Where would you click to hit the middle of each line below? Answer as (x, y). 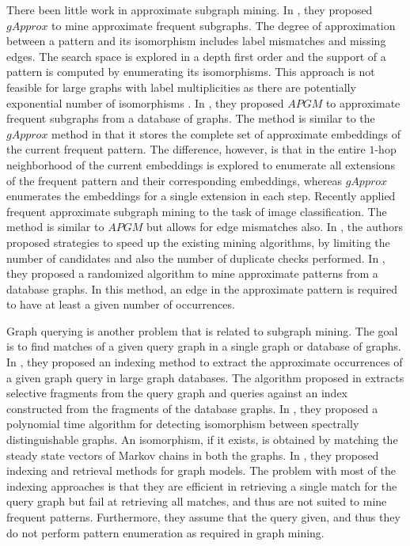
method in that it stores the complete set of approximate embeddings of (226, 133)
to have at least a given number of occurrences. (121, 304)
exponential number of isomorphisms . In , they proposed (145, 102)
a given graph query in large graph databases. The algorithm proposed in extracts (205, 377)
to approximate (363, 102)
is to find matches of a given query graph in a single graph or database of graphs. (204, 346)
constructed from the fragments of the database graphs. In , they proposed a (192, 408)
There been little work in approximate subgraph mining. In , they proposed (190, 9)
